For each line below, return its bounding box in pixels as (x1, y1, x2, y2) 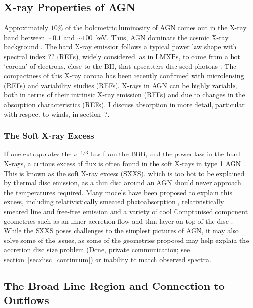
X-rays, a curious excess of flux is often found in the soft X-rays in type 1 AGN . (4, 158, 245, 168)
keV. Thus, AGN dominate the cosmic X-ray (96, 32, 229, 42)
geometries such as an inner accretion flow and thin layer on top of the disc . (4, 216, 233, 226)
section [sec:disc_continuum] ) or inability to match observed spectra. (4, 254, 211, 264)
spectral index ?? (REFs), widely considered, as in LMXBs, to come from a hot (4, 51, 240, 61)
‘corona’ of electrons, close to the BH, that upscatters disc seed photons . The (4, 61, 236, 71)
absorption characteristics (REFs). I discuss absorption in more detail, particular (4, 99, 245, 109)
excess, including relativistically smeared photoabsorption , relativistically (4, 197, 224, 207)
